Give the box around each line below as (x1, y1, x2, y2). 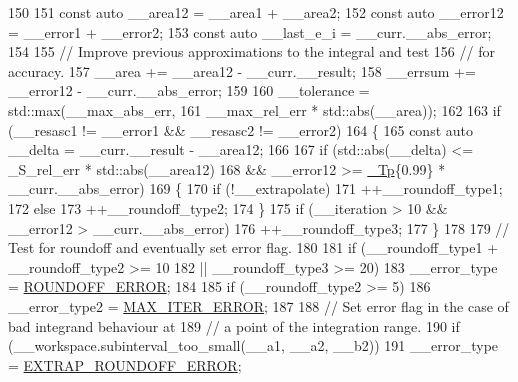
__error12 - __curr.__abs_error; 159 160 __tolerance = (8, 80, 370, 101)
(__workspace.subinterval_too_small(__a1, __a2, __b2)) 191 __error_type (8, 335, 499, 356)
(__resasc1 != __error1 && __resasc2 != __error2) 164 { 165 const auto (8, 119, 474, 140)
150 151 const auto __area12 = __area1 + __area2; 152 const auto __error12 (8, 2, 504, 22)
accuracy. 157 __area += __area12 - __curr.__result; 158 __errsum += (8, 60, 476, 81)
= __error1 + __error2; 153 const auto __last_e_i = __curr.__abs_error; (8, 21, 492, 42)
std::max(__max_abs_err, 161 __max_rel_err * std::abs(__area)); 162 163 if (8, 99, 501, 120)
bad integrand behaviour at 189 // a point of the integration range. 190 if (8, 315, 460, 336)
